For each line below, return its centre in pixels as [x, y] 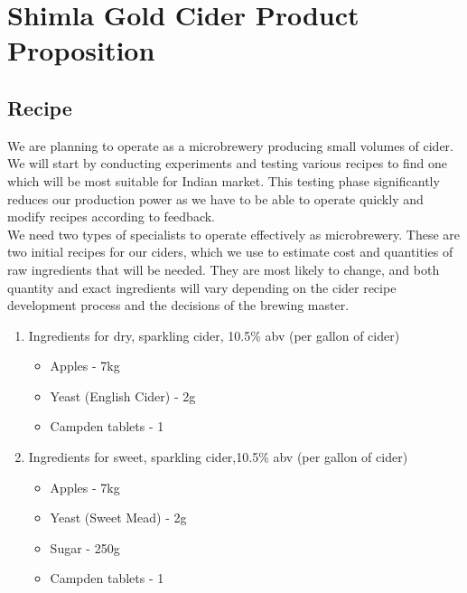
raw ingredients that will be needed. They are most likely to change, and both [224, 269]
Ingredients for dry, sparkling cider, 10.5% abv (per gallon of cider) [214, 335]
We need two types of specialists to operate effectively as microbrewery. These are [234, 234]
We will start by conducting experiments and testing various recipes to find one [228, 163]
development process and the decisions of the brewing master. [178, 305]
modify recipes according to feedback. [111, 216]
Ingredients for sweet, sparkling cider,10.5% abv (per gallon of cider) [218, 457]
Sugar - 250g [85, 547]
